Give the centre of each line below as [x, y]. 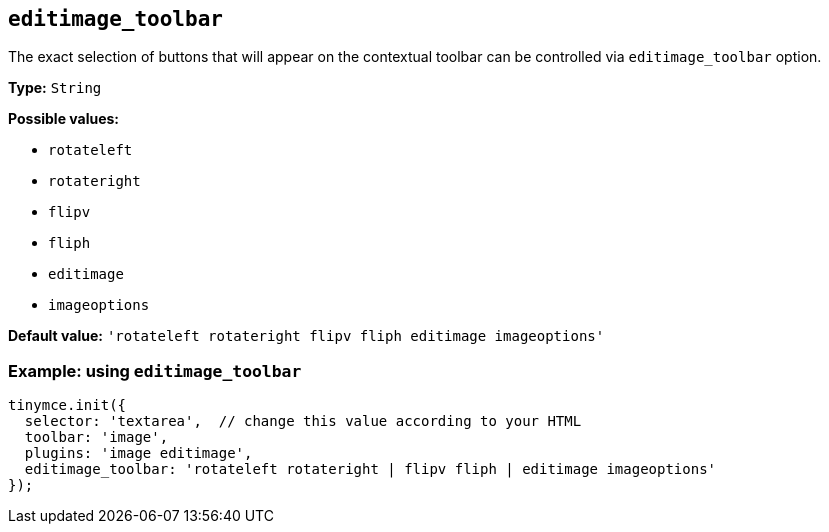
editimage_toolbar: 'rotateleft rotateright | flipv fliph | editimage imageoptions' [370, 469]
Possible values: [64, 119]
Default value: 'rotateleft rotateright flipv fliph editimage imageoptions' [306, 336]
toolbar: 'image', [96, 437]
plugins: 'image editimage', [138, 453]
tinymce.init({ [67, 405]
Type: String [55, 88]
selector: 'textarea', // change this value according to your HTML [303, 421]
